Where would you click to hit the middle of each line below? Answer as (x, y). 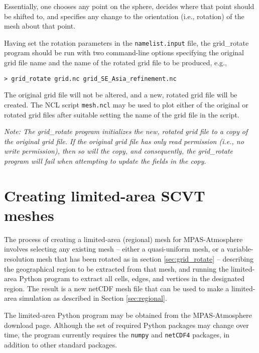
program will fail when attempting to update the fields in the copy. (105, 160)
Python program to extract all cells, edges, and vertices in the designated (132, 278)
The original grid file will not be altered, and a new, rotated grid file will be (121, 95)
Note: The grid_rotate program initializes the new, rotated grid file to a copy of (126, 131)
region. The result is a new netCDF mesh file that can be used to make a (117, 288)
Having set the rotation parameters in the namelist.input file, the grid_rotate (126, 42)
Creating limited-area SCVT (105, 195)
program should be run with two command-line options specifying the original (124, 52)
